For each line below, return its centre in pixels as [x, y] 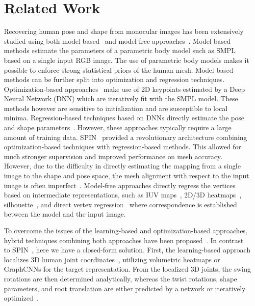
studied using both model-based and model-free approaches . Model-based [117, 41]
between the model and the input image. [65, 214]
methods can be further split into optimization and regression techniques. [114, 79]
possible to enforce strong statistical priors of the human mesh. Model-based [119, 70]
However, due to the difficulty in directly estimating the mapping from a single [122, 166]
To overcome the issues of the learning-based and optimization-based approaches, [126, 230]
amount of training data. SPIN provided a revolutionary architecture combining [126, 137]
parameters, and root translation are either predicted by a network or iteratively [125, 288]
